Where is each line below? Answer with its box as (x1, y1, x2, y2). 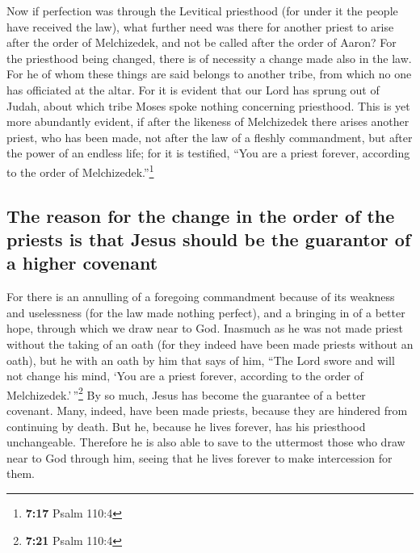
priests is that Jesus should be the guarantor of (6, 226, 411, 251)
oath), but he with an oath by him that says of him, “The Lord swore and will (6, 351, 395, 368)
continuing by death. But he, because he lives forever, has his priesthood (6, 417, 366, 434)
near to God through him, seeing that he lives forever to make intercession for (6, 449, 393, 466)
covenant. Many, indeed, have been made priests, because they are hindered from (6, 401, 408, 418)
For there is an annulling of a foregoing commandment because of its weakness (6, 288, 395, 305)
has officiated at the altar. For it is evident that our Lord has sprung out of (6, 81, 380, 98)
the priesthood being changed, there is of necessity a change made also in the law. (6, 49, 412, 66)
